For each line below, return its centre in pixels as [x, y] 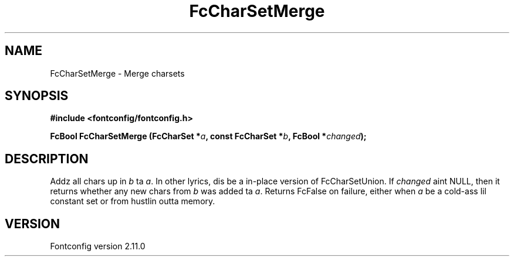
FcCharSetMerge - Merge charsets [117, 73]
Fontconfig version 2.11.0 [98, 246]
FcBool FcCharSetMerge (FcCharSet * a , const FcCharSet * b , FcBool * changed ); [208, 136]
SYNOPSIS [37, 96]
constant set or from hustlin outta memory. [133, 201]
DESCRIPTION [47, 159]
